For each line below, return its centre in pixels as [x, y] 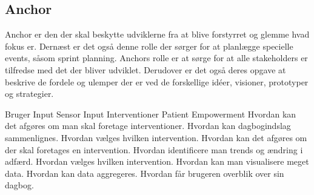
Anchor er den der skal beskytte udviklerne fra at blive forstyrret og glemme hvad [157, 34]
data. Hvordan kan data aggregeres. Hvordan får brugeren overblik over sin [145, 173]
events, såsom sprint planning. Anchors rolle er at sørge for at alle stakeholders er [156, 58]
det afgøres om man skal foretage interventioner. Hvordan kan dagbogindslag [148, 126]
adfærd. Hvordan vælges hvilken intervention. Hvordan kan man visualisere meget [157, 161]
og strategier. [29, 94]
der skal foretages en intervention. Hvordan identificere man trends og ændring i [154, 149]
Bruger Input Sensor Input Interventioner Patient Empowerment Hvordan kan [151, 114]
